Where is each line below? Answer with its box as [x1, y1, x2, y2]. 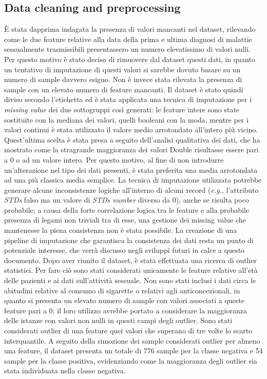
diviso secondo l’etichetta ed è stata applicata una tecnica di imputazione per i [4, 94, 252, 105]
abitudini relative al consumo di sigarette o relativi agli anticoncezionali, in [4, 285, 240, 295]
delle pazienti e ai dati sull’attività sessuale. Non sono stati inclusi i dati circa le [4, 275, 256, 286]
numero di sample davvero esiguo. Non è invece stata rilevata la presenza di [4, 74, 242, 85]
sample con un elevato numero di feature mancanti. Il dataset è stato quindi [4, 84, 243, 94]
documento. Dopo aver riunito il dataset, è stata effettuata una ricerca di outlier [4, 254, 257, 265]
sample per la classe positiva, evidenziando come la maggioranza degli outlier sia [4, 355, 257, 366]
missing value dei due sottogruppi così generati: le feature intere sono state [4, 104, 240, 114]
